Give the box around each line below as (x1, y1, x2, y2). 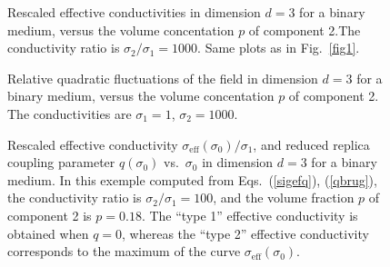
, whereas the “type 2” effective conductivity (122, 223, 369, 242)
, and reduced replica (253, 134, 370, 153)
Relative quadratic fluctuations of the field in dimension (7, 68, 318, 87)
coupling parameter (7, 153, 115, 172)
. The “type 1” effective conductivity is (141, 205, 358, 224)
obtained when (7, 223, 89, 242)
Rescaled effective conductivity (7, 134, 178, 153)
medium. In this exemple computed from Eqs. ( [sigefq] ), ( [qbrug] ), (7, 170, 377, 189)
